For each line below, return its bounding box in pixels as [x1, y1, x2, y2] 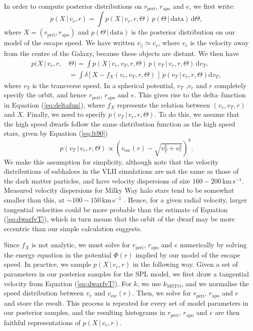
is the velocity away [190, 37, 249, 48]
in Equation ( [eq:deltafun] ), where [4, 99, 105, 110]
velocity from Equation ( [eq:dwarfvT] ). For [4, 278, 132, 288]
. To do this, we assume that [154, 109, 239, 119]
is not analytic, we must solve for [32, 239, 130, 250]
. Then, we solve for [132, 288, 191, 298]
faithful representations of [4, 317, 81, 327]
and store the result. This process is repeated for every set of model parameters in [4, 297, 249, 308]
